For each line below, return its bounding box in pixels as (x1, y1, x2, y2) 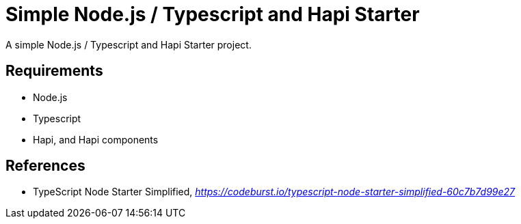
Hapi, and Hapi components (33, 133, 159, 145)
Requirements (5, 62, 103, 80)
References (5, 157, 85, 175)
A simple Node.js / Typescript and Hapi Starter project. (5, 38, 252, 51)
